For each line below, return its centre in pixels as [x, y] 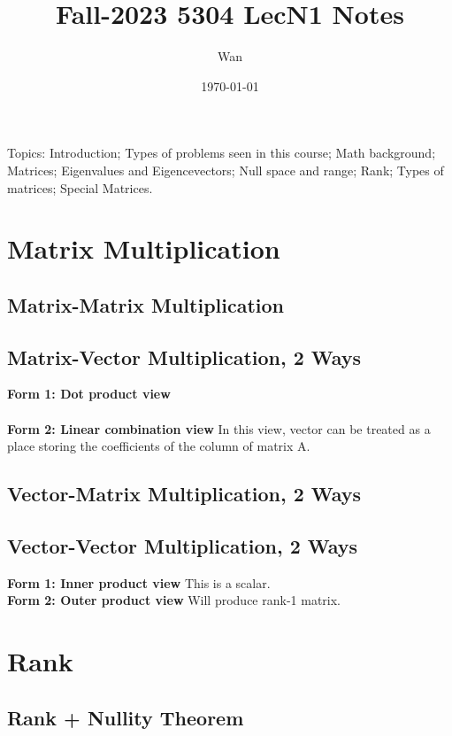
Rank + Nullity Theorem [126, 717]
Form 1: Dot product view [89, 394]
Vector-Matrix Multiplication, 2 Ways [184, 494]
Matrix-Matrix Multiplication [146, 304]
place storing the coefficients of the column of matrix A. [159, 446]
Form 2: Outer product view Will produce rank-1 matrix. [174, 600]
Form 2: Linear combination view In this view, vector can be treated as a [219, 428]
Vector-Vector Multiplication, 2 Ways [183, 546]
